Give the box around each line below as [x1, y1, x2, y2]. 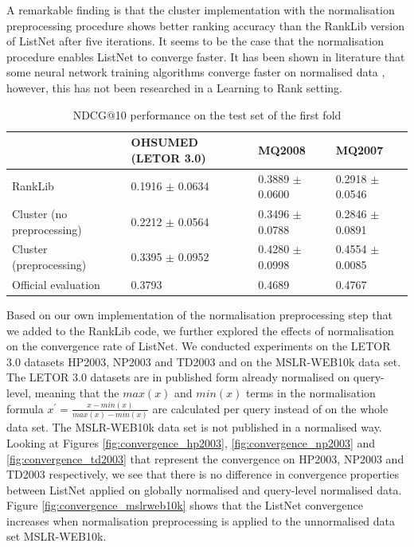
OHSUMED [131, 134, 198, 150]
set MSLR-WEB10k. [6, 528, 107, 545]
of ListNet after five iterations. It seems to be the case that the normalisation [6, 33, 384, 49]
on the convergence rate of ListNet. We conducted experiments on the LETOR [6, 338, 391, 354]
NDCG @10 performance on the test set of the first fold [72, 106, 342, 123]
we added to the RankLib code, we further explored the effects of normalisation [6, 322, 394, 338]
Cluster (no [12, 205, 68, 222]
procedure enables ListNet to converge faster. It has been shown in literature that [6, 48, 405, 64]
